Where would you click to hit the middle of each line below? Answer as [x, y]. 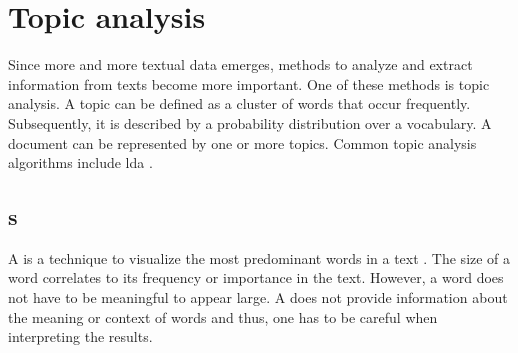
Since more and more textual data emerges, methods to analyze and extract [240, 64]
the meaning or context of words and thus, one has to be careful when [223, 316]
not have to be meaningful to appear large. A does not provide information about [258, 297]
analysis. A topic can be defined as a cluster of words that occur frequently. [239, 103]
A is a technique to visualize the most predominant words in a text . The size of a [259, 257]
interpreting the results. [80, 336]
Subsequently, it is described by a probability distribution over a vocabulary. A [250, 122]
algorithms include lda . [80, 162]
